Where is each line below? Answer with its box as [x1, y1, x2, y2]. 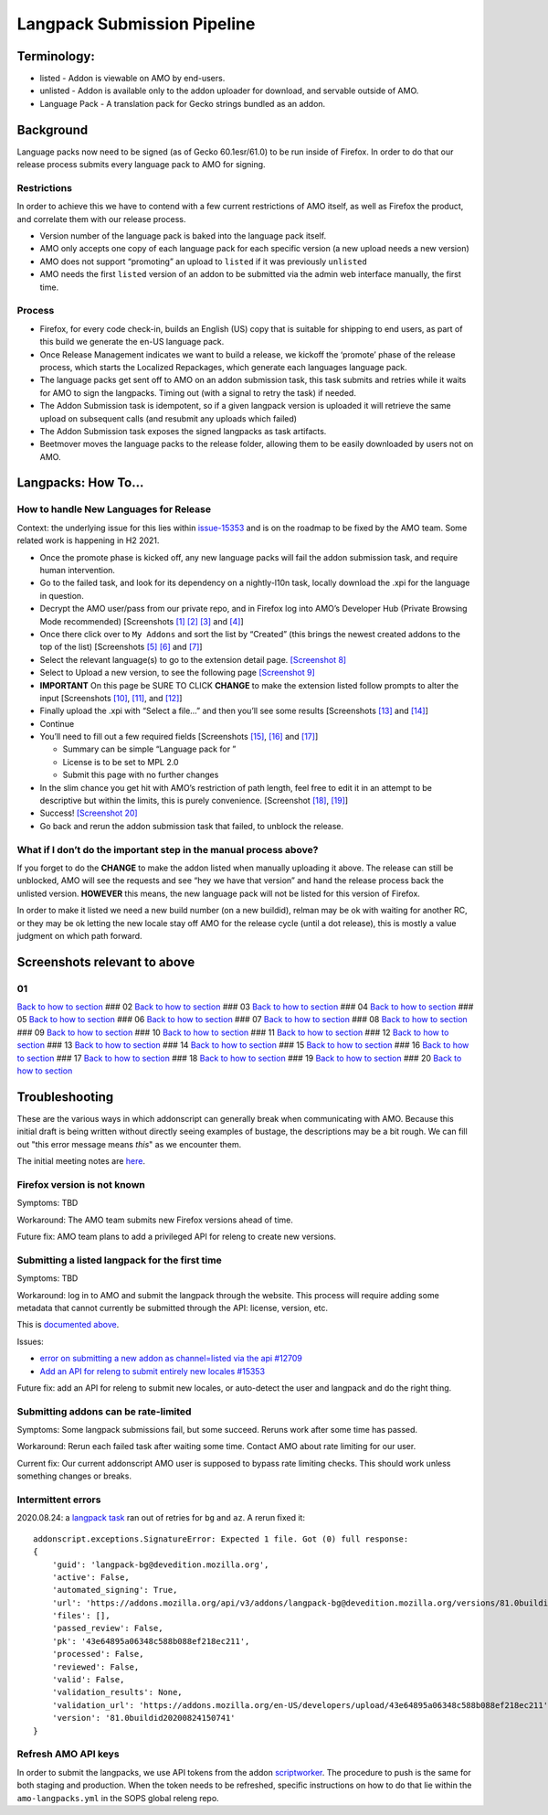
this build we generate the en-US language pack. [39, 336, 225, 347]
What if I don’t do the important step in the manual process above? [16, 843, 319, 856]
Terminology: [16, 48, 95, 64]
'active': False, [51, 1572, 130, 1582]
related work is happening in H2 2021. [16, 535, 160, 546]
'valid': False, [51, 1674, 125, 1685]
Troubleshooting [16, 1089, 114, 1105]
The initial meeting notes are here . [16, 1156, 146, 1167]
